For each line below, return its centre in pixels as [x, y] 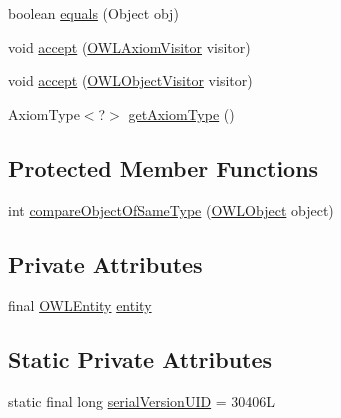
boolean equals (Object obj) [93, 13]
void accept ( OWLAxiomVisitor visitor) [129, 46]
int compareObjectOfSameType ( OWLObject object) [171, 209]
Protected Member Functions [163, 167]
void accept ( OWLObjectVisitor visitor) [130, 80]
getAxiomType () [181, 113]
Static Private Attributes [140, 359]
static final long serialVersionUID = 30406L [142, 401]
